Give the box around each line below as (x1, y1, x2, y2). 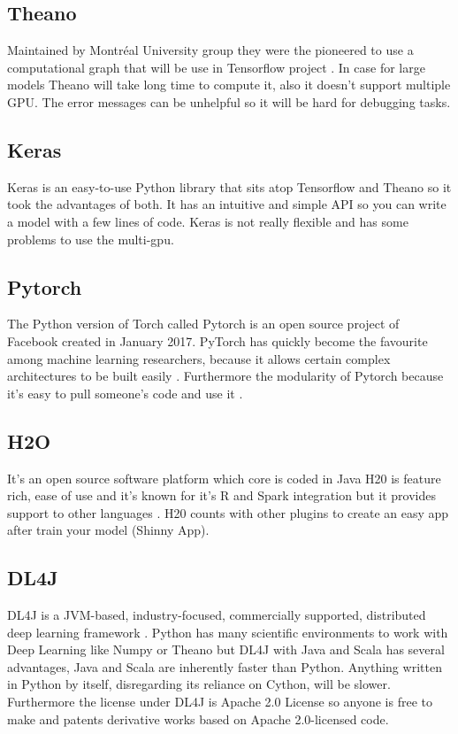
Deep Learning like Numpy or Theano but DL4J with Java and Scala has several (7, 640, 445, 659)
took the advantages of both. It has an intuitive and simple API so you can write (7, 195, 447, 213)
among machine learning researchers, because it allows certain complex (7, 349, 391, 367)
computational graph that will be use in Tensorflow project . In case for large (7, 58, 425, 76)
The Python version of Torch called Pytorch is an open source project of (7, 314, 400, 333)
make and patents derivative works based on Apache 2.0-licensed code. (7, 709, 389, 728)
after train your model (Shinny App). (7, 521, 210, 539)
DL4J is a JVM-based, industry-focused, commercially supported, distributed (7, 606, 426, 624)
